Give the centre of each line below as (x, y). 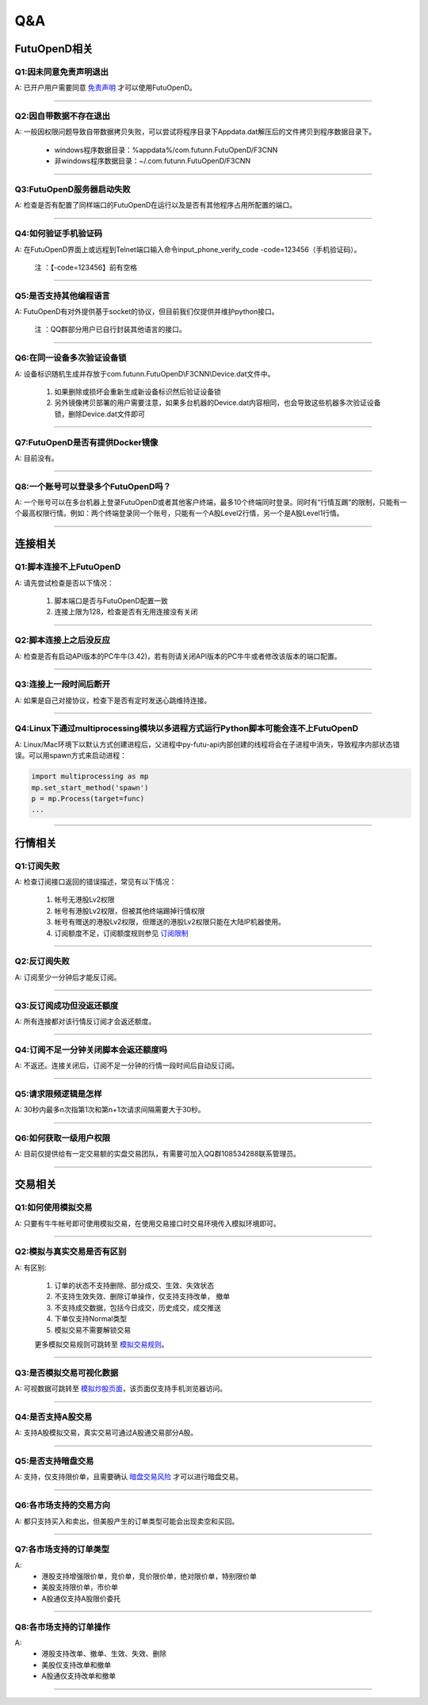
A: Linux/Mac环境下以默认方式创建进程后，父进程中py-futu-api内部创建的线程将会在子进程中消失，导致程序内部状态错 (207, 744)
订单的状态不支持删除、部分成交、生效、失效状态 (134, 1286)
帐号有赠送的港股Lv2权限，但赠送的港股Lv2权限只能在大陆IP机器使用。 (170, 922)
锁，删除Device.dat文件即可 (100, 414)
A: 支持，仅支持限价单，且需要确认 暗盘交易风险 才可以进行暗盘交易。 (129, 1477)
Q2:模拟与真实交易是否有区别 (71, 1252)
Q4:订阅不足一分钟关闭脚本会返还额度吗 (91, 1049)
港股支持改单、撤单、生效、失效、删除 (104, 1653)
